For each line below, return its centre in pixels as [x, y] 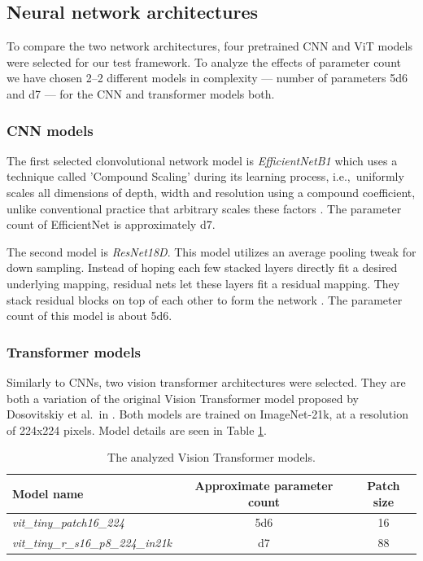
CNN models [50, 130]
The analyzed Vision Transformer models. [211, 457]
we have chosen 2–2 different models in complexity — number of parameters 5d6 [207, 78]
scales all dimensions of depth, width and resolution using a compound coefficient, [211, 192]
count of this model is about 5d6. [89, 316]
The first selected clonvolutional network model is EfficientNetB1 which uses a [202, 160]
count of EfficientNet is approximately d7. [111, 224]
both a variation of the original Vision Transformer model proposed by [183, 398]
